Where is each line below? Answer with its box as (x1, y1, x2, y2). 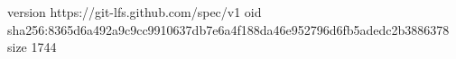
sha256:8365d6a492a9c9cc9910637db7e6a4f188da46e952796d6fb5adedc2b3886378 (7, 20, 450, 38)
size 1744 (7, 38, 57, 56)
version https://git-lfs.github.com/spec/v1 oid (7, 3, 262, 21)
